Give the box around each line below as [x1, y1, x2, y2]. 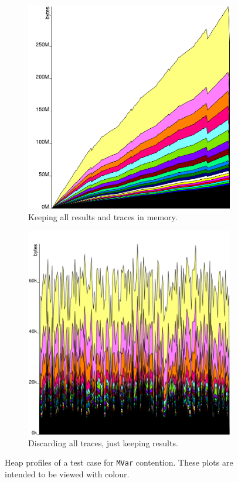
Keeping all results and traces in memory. [28, 210, 178, 223]
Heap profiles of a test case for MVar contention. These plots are [5, 456, 233, 469]
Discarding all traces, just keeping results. [28, 436, 178, 449]
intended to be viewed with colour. [5, 467, 130, 480]
